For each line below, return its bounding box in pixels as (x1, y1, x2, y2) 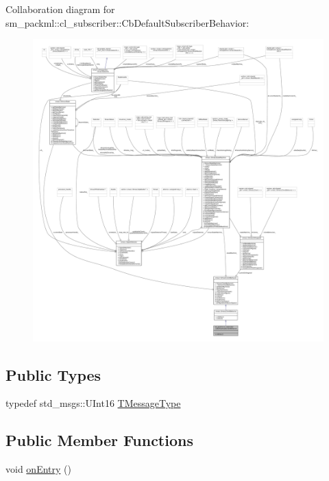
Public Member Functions (5, 430, 193, 451)
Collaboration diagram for (5, 2, 115, 16)
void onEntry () (5, 462, 71, 476)
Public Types (5, 364, 101, 385)
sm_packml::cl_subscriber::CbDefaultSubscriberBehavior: (5, 15, 249, 30)
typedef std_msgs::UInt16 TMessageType (5, 396, 181, 410)
